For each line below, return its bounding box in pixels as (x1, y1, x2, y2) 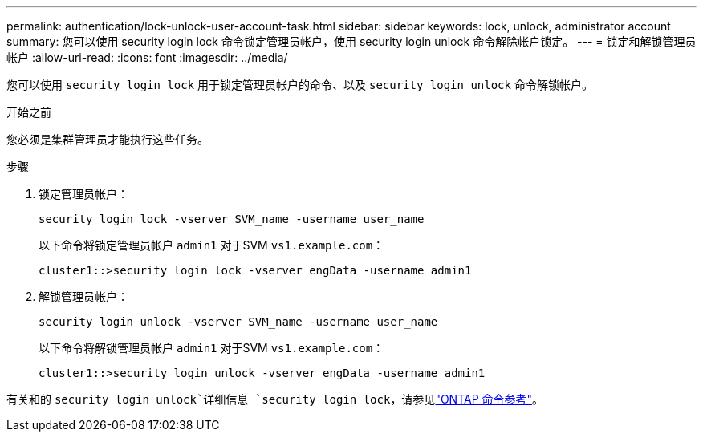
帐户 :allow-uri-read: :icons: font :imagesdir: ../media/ (6, 51, 288, 64)
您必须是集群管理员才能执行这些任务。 (6, 132, 209, 146)
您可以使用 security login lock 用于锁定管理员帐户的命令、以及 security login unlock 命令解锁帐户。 (6, 78, 593, 91)
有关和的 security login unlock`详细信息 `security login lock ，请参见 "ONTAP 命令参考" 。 (6, 392, 544, 406)
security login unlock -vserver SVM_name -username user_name (39, 315, 438, 328)
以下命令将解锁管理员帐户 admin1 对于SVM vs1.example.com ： (39, 341, 384, 355)
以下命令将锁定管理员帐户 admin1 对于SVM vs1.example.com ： (39, 238, 384, 252)
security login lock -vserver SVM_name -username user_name (39, 213, 425, 225)
